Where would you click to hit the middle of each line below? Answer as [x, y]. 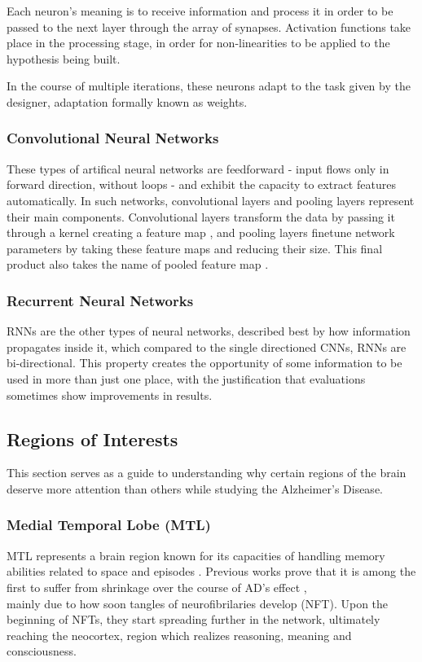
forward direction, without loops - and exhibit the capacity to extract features [201, 184]
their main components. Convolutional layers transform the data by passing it [201, 216]
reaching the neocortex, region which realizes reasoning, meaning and [179, 635]
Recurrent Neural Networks [100, 300]
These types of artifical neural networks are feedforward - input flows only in [198, 168]
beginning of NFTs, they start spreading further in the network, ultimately [193, 619]
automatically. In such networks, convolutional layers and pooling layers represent [211, 200]
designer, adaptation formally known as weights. [127, 101]
